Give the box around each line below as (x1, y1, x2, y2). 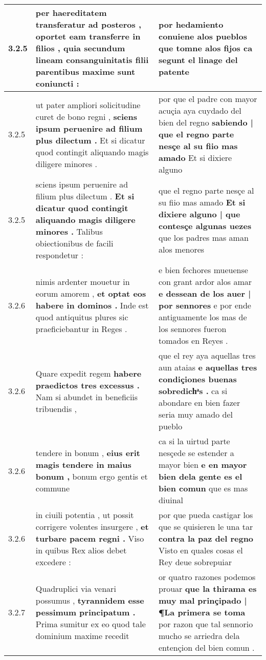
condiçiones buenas (158, 373, 237, 385)
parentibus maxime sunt (35, 66, 136, 77)
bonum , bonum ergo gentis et (35, 470, 148, 482)
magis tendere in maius (35, 459, 131, 470)
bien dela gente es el (158, 470, 242, 482)
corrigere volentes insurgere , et (35, 521, 149, 532)
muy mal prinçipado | (158, 594, 247, 606)
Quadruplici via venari (35, 583, 116, 594)
